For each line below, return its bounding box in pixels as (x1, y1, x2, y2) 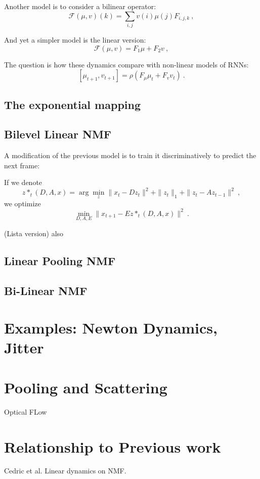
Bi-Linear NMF (4, 282, 88, 298)
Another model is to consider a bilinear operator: (4, 1, 156, 11)
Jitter (4, 337, 44, 358)
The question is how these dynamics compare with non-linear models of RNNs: (4, 59, 249, 69)
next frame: (4, 160, 40, 170)
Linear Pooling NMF (4, 252, 116, 268)
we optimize (4, 198, 41, 208)
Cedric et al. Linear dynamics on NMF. (4, 465, 126, 476)
